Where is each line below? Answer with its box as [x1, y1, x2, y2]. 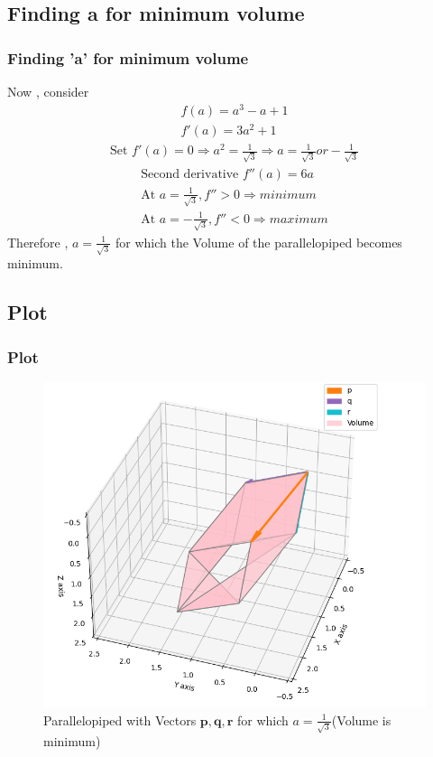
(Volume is [331, 710, 392, 729]
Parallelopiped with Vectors [43, 710, 197, 729]
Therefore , [7, 232, 69, 251]
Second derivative [141, 168, 239, 182]
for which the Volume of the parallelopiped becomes [115, 232, 402, 251]
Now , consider [7, 82, 89, 100]
